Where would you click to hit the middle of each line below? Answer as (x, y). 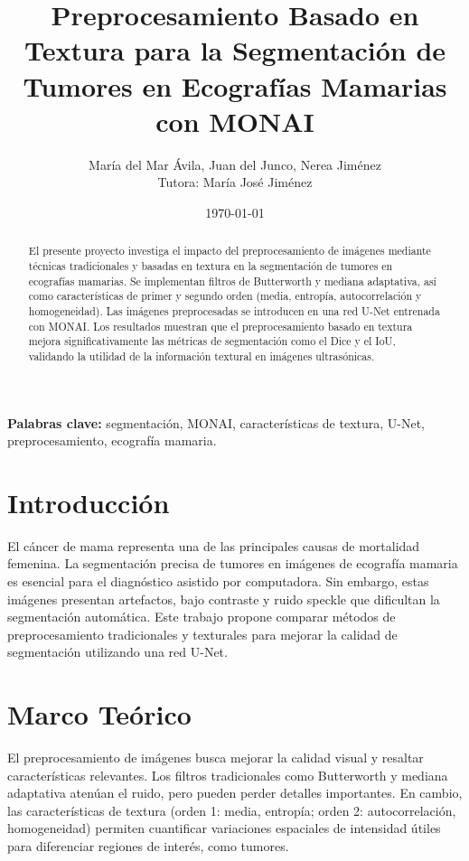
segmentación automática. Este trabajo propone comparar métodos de (202, 617)
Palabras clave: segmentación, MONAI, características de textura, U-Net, (216, 422)
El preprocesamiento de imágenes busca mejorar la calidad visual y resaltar (216, 758)
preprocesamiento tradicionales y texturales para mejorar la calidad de (202, 634)
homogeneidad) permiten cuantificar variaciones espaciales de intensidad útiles (224, 828)
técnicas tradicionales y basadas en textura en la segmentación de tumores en (211, 265)
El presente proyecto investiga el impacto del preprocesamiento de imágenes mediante (230, 251)
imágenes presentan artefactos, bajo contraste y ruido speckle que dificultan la (224, 599)
